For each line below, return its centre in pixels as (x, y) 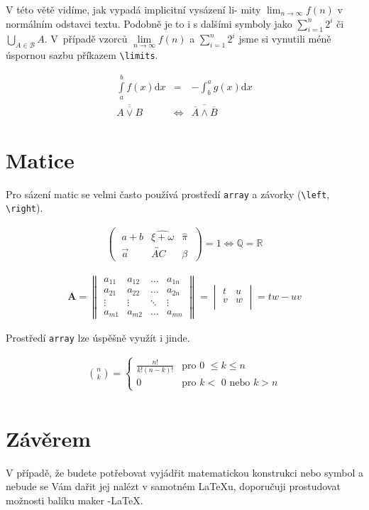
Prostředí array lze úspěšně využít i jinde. (98, 338)
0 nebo (236, 383)
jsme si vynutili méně (285, 39)
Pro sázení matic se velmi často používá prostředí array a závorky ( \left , (168, 194)
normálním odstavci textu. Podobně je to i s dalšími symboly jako (149, 23)
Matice (40, 159)
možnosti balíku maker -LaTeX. (75, 500)
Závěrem (49, 438)
